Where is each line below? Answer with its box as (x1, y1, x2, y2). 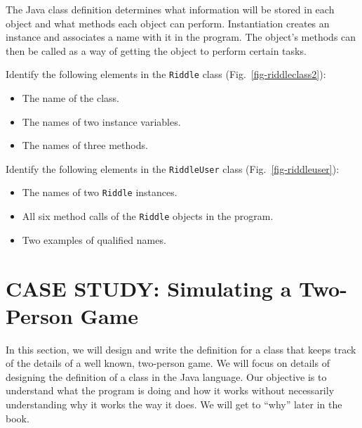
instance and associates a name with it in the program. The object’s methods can (6, 30, 356, 44)
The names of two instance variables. (22, 114, 181, 129)
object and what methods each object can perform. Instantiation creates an (6, 15, 330, 30)
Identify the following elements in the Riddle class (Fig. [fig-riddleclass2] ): (6, 67, 326, 82)
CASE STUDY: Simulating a (6, 273, 292, 302)
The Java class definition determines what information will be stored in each (6, 2, 335, 16)
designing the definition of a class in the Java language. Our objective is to (6, 369, 327, 384)
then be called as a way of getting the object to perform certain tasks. (6, 43, 307, 58)
